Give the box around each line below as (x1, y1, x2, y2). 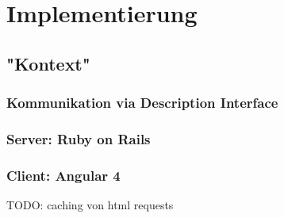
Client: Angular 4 (6, 165, 121, 185)
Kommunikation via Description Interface (6, 93, 278, 113)
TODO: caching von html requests (6, 197, 174, 213)
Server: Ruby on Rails (6, 128, 151, 148)
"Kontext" (6, 51, 90, 75)
